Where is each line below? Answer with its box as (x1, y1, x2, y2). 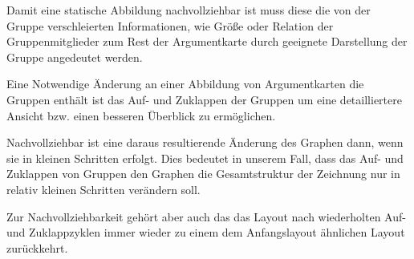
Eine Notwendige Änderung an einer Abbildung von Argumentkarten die (6, 75, 364, 92)
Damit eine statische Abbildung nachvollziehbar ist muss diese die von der (6, 2, 371, 18)
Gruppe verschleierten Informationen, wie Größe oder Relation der (6, 17, 334, 34)
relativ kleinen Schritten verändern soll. (6, 180, 201, 197)
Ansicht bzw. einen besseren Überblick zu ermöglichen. (6, 107, 276, 123)
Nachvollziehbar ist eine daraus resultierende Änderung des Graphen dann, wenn (6, 134, 404, 151)
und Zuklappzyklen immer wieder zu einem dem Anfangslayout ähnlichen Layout (6, 224, 405, 241)
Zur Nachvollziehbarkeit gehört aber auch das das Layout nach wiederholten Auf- (6, 208, 406, 225)
